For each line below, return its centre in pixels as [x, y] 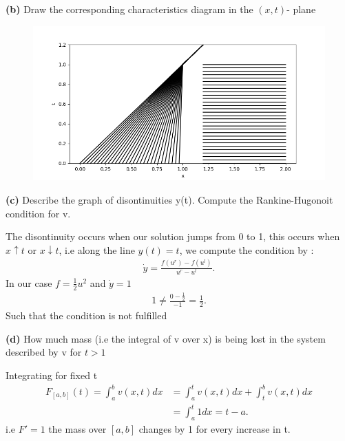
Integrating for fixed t [52, 375]
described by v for [44, 352]
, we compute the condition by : [247, 249]
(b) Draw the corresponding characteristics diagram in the [129, 9]
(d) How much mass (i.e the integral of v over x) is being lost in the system [166, 338]
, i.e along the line [97, 249]
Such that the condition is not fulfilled [86, 315]
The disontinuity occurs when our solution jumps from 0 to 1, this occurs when [173, 236]
